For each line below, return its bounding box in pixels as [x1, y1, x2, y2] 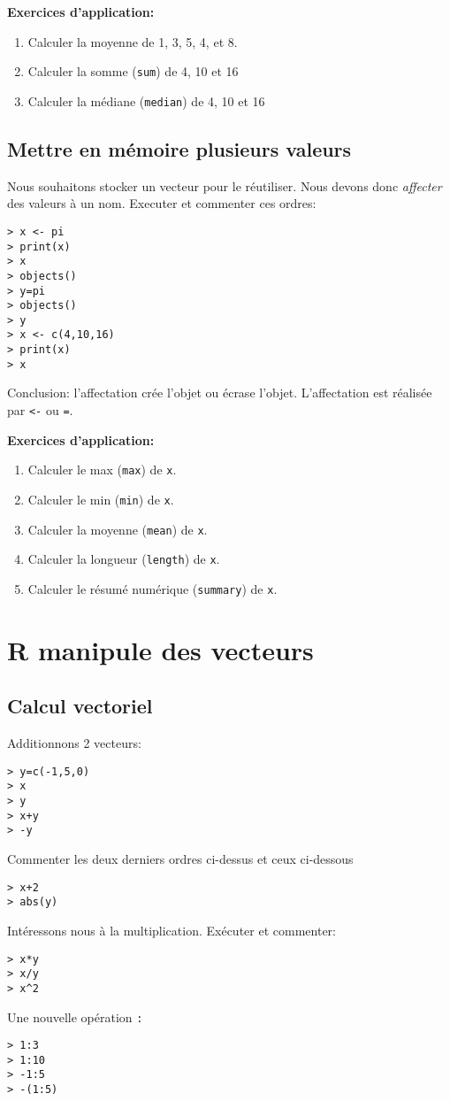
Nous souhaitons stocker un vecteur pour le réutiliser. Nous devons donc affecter [7, 176, 442, 195]
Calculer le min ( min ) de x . [27, 489, 174, 508]
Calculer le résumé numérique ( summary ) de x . [27, 579, 278, 597]
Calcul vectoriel [7, 692, 153, 720]
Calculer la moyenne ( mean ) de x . [27, 520, 208, 538]
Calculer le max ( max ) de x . [27, 460, 177, 479]
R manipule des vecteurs [7, 631, 314, 667]
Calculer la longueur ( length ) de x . [27, 550, 220, 568]
